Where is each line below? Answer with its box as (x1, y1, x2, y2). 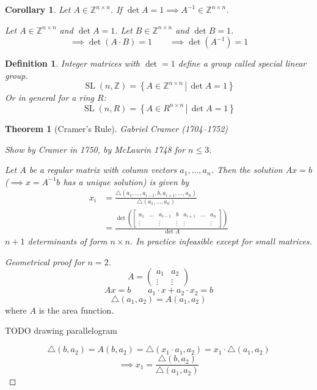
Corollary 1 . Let (5, 3, 71, 15)
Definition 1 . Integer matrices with (5, 57, 140, 70)
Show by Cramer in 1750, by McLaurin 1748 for (5, 142, 186, 155)
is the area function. (38, 303, 114, 316)
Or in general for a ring (5, 91, 95, 104)
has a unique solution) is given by (63, 175, 189, 188)
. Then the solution (211, 163, 283, 176)
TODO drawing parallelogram (5, 324, 117, 337)
